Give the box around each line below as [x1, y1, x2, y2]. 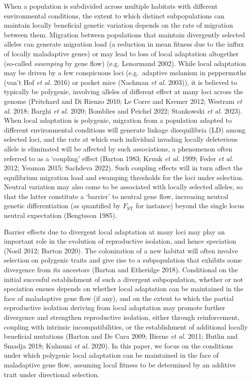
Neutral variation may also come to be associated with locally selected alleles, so [4, 182, 243, 192]
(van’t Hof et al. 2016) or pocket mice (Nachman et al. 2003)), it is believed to [4, 77, 237, 87]
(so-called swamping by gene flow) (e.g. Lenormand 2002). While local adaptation [4, 58, 246, 68]
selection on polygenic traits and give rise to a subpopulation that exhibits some [4, 255, 242, 265]
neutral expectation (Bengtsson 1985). [4, 210, 117, 220]
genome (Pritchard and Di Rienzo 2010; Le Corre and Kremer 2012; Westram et [4, 96, 242, 106]
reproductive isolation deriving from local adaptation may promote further [4, 302, 225, 313]
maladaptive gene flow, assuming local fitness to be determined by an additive [4, 359, 236, 369]
